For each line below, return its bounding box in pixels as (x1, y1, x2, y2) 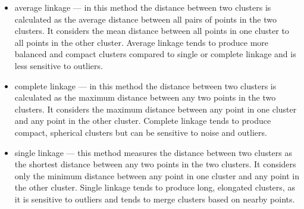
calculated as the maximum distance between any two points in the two (14, 91, 276, 104)
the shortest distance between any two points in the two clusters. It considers (14, 158, 296, 170)
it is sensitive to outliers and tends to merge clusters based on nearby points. (14, 192, 295, 205)
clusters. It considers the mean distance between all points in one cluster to (14, 24, 289, 37)
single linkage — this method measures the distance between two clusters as (14, 146, 292, 158)
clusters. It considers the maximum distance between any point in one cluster (14, 102, 297, 115)
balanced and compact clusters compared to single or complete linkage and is (14, 48, 296, 60)
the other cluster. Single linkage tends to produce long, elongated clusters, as (14, 181, 295, 194)
